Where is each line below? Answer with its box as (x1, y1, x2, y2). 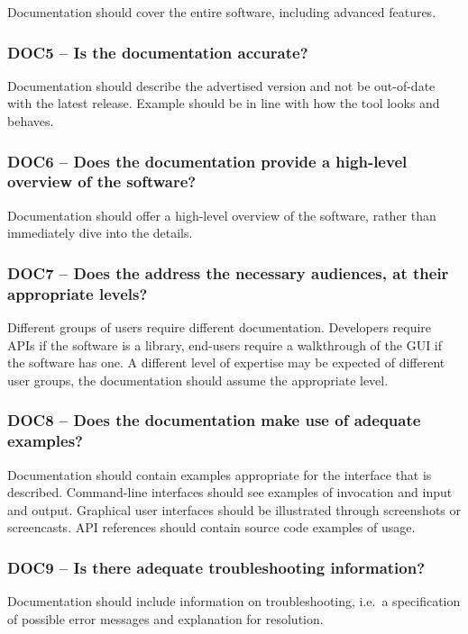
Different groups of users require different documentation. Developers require (7, 318, 432, 337)
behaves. (7, 112, 54, 130)
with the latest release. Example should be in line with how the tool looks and (7, 94, 440, 113)
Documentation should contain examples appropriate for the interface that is (7, 465, 432, 484)
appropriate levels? (7, 282, 148, 304)
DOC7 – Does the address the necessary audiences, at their (7, 261, 449, 284)
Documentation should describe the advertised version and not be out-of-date (7, 76, 436, 95)
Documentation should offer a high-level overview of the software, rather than (7, 205, 436, 224)
